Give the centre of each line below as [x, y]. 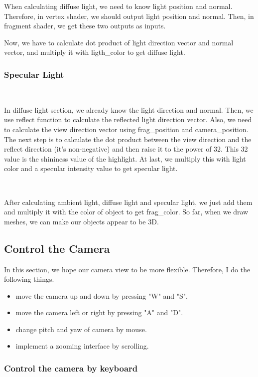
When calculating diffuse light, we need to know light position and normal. [118, 6]
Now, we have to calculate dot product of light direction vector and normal [119, 42]
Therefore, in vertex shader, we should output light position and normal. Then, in [129, 16]
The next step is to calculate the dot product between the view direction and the [128, 139]
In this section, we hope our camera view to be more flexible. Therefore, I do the [127, 269]
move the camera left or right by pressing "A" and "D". [99, 312]
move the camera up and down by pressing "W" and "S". [102, 295]
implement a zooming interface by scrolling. [82, 346]
